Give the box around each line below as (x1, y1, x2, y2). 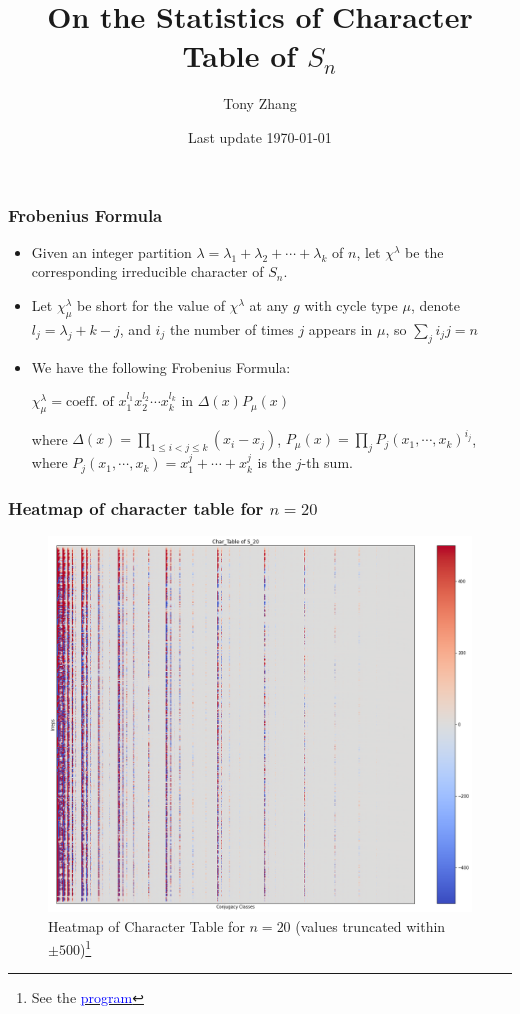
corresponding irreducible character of (31, 261, 264, 282)
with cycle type (304, 294, 398, 315)
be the (405, 241, 444, 262)
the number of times (169, 318, 294, 339)
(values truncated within (295, 915, 446, 936)
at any (249, 294, 289, 315)
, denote (410, 294, 460, 315)
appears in (308, 318, 373, 339)
